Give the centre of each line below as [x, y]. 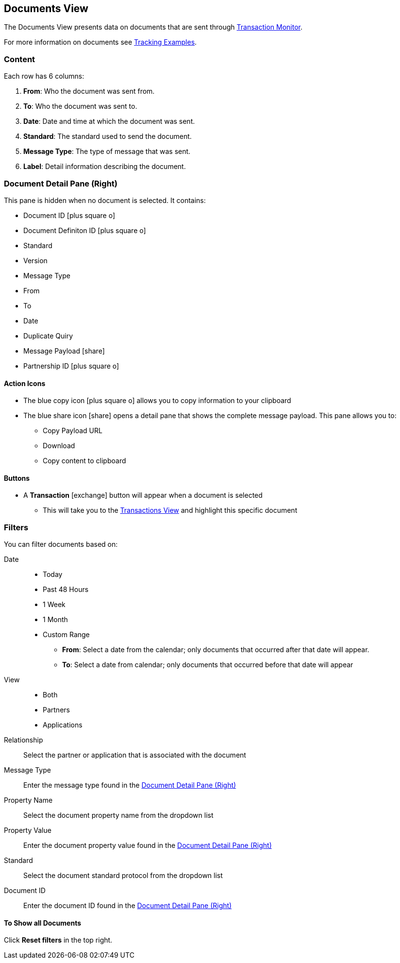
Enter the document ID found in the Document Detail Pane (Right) [128, 906]
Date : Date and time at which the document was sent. [109, 121]
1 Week [54, 605]
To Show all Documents [43, 923]
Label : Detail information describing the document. [105, 167]
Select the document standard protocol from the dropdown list [123, 876]
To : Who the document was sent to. [80, 106]
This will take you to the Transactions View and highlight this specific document [170, 510]
